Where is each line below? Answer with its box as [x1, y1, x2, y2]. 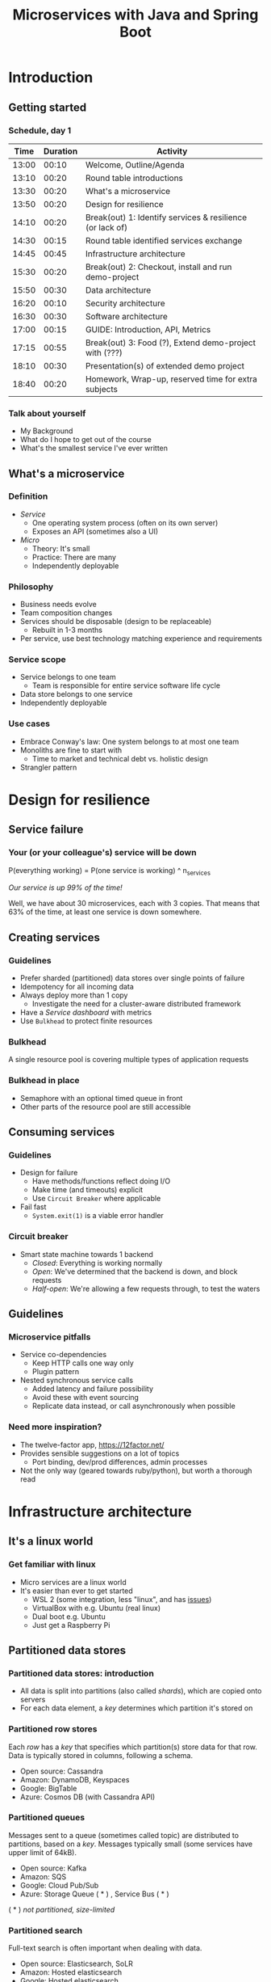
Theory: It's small [31, 543, 90, 553]
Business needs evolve [19, 600, 97, 609]
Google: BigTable [19, 1783, 77, 1793]
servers [19, 1695, 46, 1705]
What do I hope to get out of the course [19, 435, 152, 445]
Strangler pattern [19, 762, 77, 772]
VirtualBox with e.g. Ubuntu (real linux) [31, 1603, 161, 1613]
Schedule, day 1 [8, 124, 72, 136]
